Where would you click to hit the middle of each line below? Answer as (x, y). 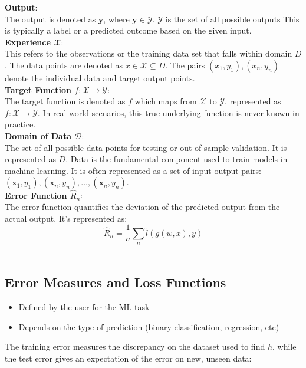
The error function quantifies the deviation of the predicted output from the (142, 207)
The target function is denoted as (65, 101)
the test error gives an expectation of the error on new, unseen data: (128, 358)
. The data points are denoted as (64, 65)
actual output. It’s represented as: (66, 218)
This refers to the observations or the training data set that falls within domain (149, 53)
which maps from (166, 101)
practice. (20, 124)
